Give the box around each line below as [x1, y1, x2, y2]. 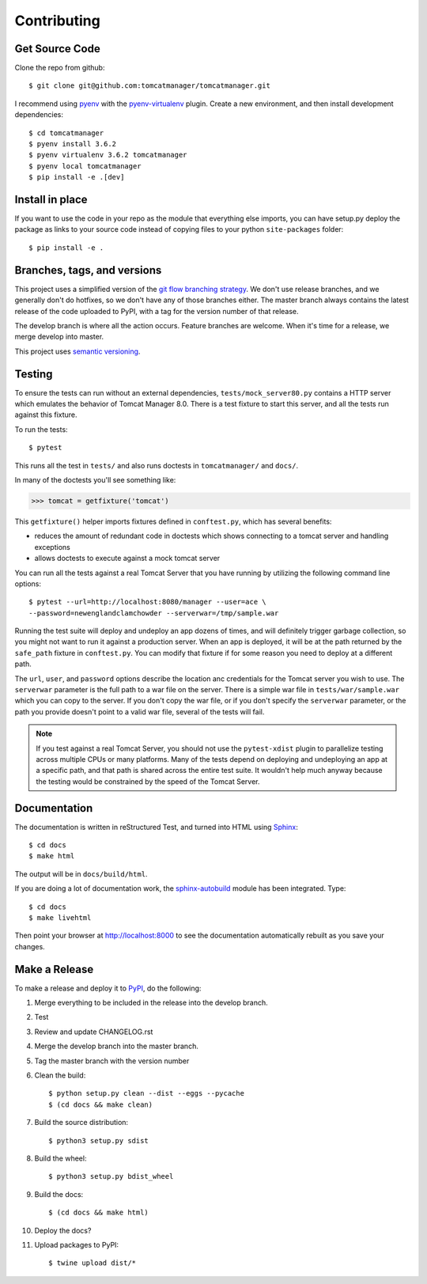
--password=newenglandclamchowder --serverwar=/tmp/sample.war [28, 608, 279, 617]
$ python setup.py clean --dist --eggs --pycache [48, 1089, 245, 1098]
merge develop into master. [14, 332, 104, 342]
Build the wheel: [34, 1153, 87, 1163]
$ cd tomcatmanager [28, 128, 104, 138]
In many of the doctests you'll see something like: [14, 475, 176, 484]
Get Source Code [14, 42, 100, 55]
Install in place [14, 193, 88, 206]
